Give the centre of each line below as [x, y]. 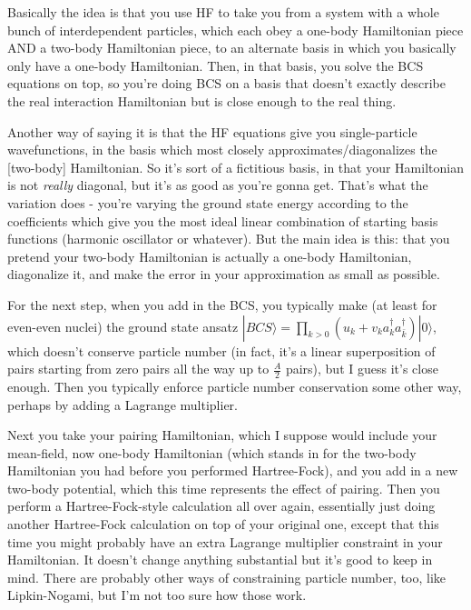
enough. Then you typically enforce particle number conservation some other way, [235, 386]
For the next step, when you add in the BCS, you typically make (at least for [222, 304]
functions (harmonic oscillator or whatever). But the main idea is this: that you [229, 239]
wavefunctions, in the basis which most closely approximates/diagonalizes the [222, 150]
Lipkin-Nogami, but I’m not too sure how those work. [157, 595]
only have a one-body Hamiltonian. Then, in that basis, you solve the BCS [216, 65]
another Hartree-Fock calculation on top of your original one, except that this [223, 524]
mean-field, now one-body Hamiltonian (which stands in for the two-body [212, 452]
